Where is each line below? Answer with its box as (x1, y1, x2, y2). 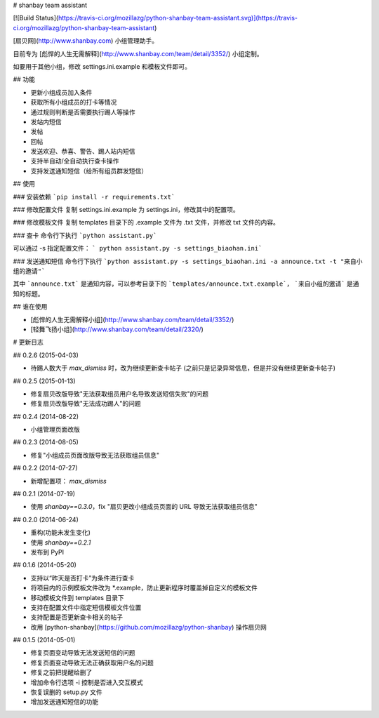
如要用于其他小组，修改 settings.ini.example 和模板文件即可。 (13, 62, 192, 70)
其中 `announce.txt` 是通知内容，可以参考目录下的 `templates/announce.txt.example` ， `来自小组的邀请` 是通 (13, 279, 359, 288)
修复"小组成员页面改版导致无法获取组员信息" (30, 451, 160, 459)
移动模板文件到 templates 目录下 (30, 593, 124, 601)
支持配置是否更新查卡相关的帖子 (30, 613, 123, 621)
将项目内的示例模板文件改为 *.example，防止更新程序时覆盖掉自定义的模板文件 (30, 583, 258, 592)
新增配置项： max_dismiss (30, 477, 107, 485)
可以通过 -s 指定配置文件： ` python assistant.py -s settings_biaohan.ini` (13, 244, 262, 253)
